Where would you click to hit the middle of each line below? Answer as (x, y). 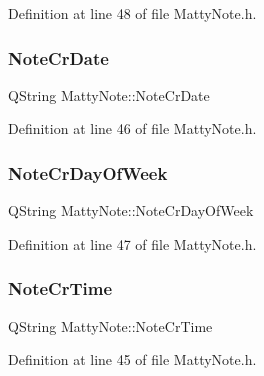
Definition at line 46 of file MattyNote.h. (132, 128)
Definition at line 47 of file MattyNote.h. (132, 243)
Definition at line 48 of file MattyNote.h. (132, 13)
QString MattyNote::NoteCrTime (110, 325)
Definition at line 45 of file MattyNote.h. (132, 359)
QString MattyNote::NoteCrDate (109, 94)
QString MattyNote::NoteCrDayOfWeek (131, 210)
